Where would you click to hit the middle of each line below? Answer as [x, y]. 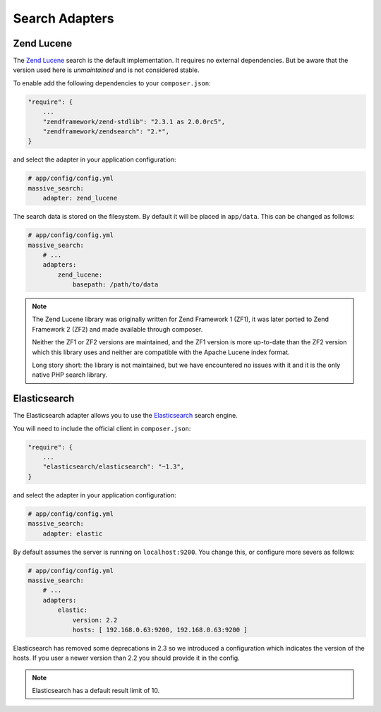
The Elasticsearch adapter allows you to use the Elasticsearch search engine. [125, 416]
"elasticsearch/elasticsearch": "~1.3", [114, 467]
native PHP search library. [70, 375]
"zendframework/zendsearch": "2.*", [106, 132]
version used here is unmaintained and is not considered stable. [106, 70]
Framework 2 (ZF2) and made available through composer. [117, 329]
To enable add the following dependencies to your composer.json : [112, 83]
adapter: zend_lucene [80, 198]
